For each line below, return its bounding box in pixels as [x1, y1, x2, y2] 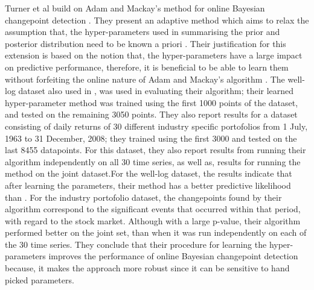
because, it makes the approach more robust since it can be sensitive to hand [5, 262, 290, 274]
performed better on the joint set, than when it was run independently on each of [5, 226, 307, 239]
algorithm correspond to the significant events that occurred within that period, [5, 203, 301, 215]
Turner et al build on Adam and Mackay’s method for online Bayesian [5, 2, 265, 14]
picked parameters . [5, 273, 74, 286]
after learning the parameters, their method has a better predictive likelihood [5, 178, 291, 191]
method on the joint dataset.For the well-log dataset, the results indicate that [5, 167, 292, 180]
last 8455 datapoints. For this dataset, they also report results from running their [5, 143, 306, 156]
